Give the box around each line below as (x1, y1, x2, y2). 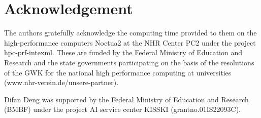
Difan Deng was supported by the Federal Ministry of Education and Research (4, 94, 249, 104)
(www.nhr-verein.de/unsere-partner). (4, 77, 119, 88)
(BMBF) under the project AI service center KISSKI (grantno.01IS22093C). (4, 104, 241, 114)
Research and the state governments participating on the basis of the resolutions (4, 57, 254, 67)
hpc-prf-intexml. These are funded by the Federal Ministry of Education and (4, 47, 242, 58)
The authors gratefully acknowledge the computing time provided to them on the (4, 27, 257, 38)
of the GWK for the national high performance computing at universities (4, 67, 232, 77)
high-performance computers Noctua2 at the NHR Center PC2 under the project (4, 37, 256, 48)
